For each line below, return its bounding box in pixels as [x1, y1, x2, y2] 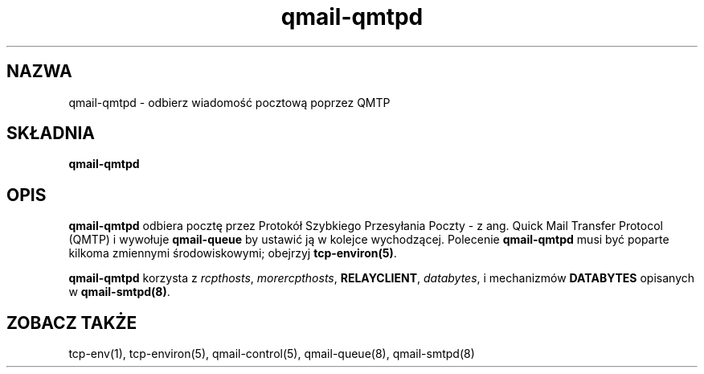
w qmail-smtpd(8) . [68, 285, 170, 299]
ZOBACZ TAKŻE [6, 312, 137, 333]
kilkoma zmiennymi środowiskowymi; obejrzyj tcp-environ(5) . [68, 246, 397, 261]
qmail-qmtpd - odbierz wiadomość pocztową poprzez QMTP [68, 95, 391, 109]
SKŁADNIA [6, 123, 95, 144]
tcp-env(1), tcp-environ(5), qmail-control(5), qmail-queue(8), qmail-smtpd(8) [68, 347, 475, 361]
